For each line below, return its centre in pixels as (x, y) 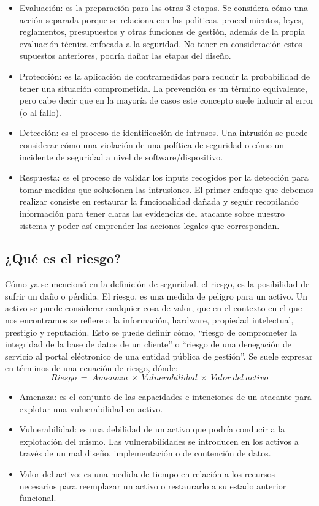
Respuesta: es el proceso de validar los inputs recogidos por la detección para (164, 177)
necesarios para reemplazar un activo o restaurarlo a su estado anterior (153, 485)
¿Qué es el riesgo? (63, 258)
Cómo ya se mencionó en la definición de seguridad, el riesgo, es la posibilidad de (157, 284)
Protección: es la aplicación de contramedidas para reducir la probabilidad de (164, 76)
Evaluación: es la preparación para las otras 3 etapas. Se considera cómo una (163, 7)
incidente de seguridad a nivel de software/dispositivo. (121, 157)
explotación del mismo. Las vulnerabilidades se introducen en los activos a (159, 441)
